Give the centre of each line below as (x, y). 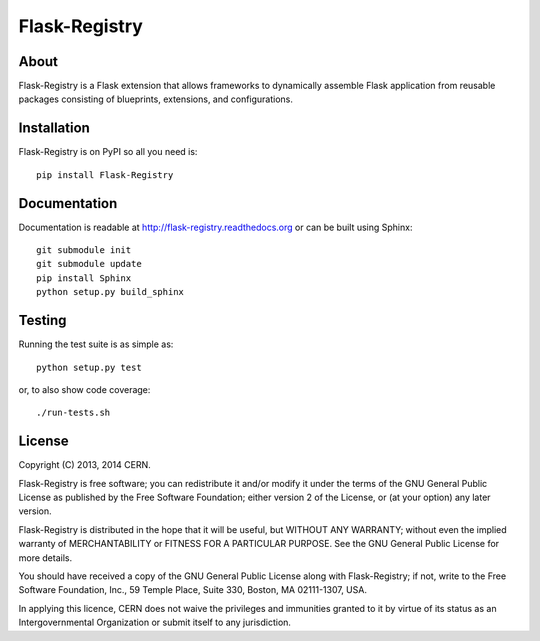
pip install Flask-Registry (105, 174)
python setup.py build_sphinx (110, 292)
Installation (54, 128)
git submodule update (89, 264)
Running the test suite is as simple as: (96, 344)
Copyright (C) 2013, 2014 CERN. (84, 465)
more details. (45, 557)
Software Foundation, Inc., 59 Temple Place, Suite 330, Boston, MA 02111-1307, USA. (192, 590)
